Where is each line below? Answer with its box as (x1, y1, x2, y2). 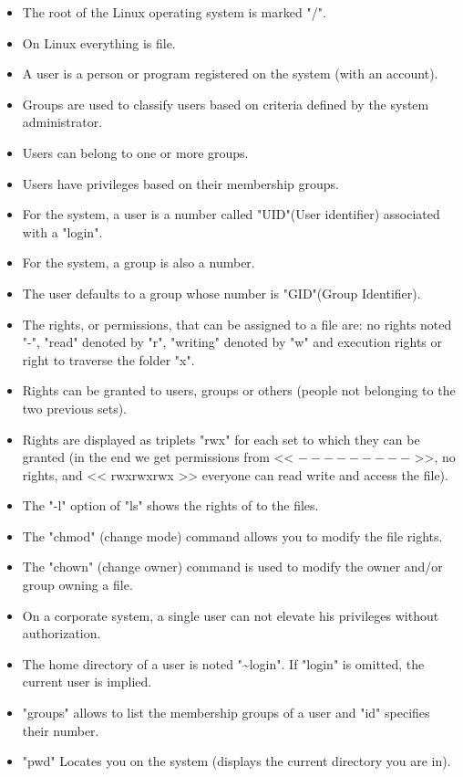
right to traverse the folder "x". (22, 350, 195, 369)
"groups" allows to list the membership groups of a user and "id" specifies (22, 703, 430, 722)
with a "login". (22, 222, 103, 241)
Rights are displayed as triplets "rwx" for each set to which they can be (22, 429, 420, 448)
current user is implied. (22, 672, 152, 691)
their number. (22, 720, 99, 740)
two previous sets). (22, 398, 127, 417)
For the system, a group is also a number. (22, 253, 255, 272)
